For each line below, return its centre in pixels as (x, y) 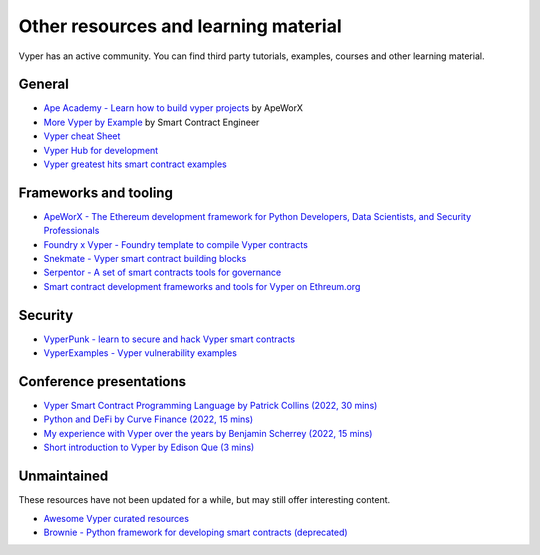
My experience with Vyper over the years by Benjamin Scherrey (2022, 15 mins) (208, 433)
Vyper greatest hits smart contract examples (135, 164)
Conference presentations (102, 381)
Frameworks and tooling (96, 192)
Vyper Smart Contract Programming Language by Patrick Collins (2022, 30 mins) (210, 406)
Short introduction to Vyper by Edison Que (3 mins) (149, 447)
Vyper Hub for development (101, 150)
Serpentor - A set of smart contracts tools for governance (162, 272)
